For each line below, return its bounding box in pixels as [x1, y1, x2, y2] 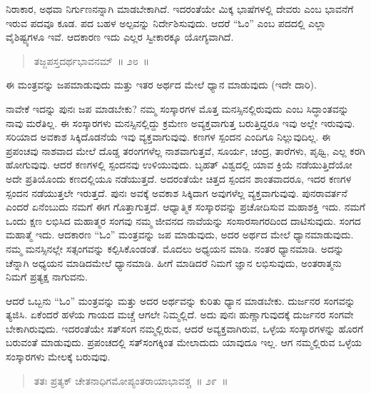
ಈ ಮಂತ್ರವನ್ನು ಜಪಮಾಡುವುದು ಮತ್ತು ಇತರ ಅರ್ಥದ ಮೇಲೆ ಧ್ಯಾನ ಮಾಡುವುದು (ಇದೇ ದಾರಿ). [6, 77, 317, 92]
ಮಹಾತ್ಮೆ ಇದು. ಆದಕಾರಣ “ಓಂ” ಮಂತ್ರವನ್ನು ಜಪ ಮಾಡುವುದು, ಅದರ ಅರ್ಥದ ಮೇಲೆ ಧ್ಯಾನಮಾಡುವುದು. [6, 227, 354, 242]
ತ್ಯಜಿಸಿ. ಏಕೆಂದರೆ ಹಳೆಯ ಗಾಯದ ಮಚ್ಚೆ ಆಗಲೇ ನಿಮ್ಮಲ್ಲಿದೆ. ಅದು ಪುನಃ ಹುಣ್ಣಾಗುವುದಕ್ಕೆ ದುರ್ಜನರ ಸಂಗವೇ [6, 307, 354, 322]
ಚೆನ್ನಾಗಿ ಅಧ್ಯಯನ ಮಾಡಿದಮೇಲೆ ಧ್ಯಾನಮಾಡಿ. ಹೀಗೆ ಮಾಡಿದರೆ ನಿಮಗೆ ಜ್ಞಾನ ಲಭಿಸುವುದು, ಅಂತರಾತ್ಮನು [6, 255, 342, 270]
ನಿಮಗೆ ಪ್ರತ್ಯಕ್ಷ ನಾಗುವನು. [6, 269, 88, 284]
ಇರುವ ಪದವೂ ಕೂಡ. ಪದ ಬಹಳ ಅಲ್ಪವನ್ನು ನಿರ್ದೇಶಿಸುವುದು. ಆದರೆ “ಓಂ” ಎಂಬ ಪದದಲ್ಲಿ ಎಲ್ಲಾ [6, 15, 326, 30]
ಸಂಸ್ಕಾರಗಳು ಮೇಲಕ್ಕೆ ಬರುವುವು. [6, 349, 111, 364]
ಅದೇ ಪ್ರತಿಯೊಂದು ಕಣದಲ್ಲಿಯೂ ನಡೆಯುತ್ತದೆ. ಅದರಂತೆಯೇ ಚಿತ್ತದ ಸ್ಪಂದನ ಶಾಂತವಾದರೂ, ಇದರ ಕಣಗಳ [6, 171, 352, 186]
